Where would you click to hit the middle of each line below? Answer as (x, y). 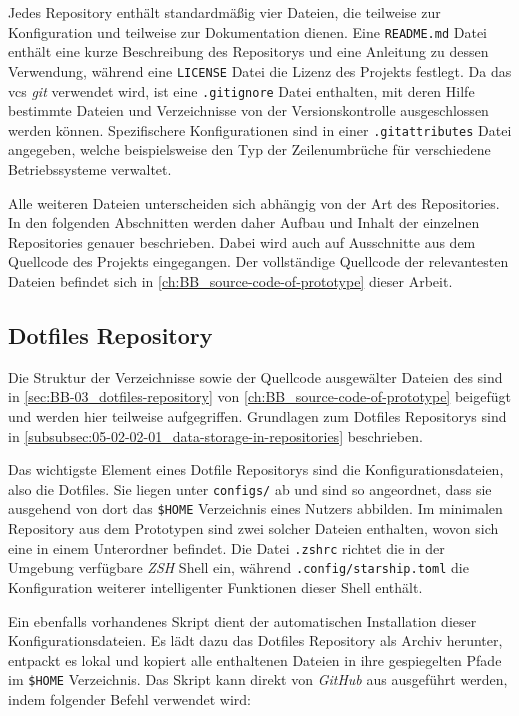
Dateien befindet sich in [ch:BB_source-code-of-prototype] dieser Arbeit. (230, 280)
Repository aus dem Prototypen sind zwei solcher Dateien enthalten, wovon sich (253, 528)
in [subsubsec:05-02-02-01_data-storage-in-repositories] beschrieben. (215, 435)
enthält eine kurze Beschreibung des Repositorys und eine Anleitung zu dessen (248, 51)
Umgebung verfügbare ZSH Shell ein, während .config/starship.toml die (238, 567)
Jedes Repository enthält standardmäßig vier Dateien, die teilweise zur (224, 12)
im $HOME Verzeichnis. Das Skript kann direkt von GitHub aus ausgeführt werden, (258, 679)
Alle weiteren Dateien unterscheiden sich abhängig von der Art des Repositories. (254, 202)
